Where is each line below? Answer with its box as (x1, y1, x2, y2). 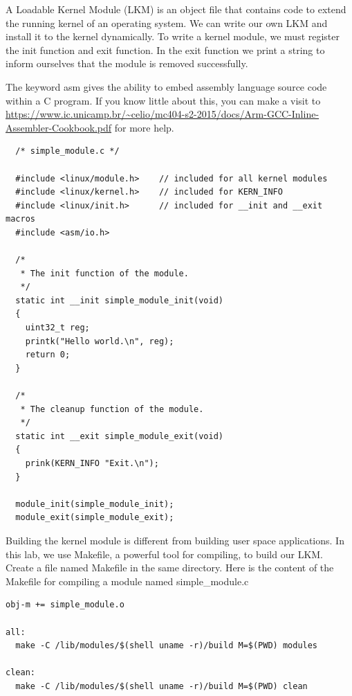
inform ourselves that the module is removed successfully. (6, 56, 248, 71)
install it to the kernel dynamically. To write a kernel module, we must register (6, 29, 340, 44)
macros (6, 214, 35, 224)
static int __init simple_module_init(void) (15, 295, 223, 305)
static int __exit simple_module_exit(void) (15, 431, 223, 441)
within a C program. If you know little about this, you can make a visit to (6, 93, 321, 107)
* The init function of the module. (20, 268, 189, 278)
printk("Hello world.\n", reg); (25, 336, 174, 346)
